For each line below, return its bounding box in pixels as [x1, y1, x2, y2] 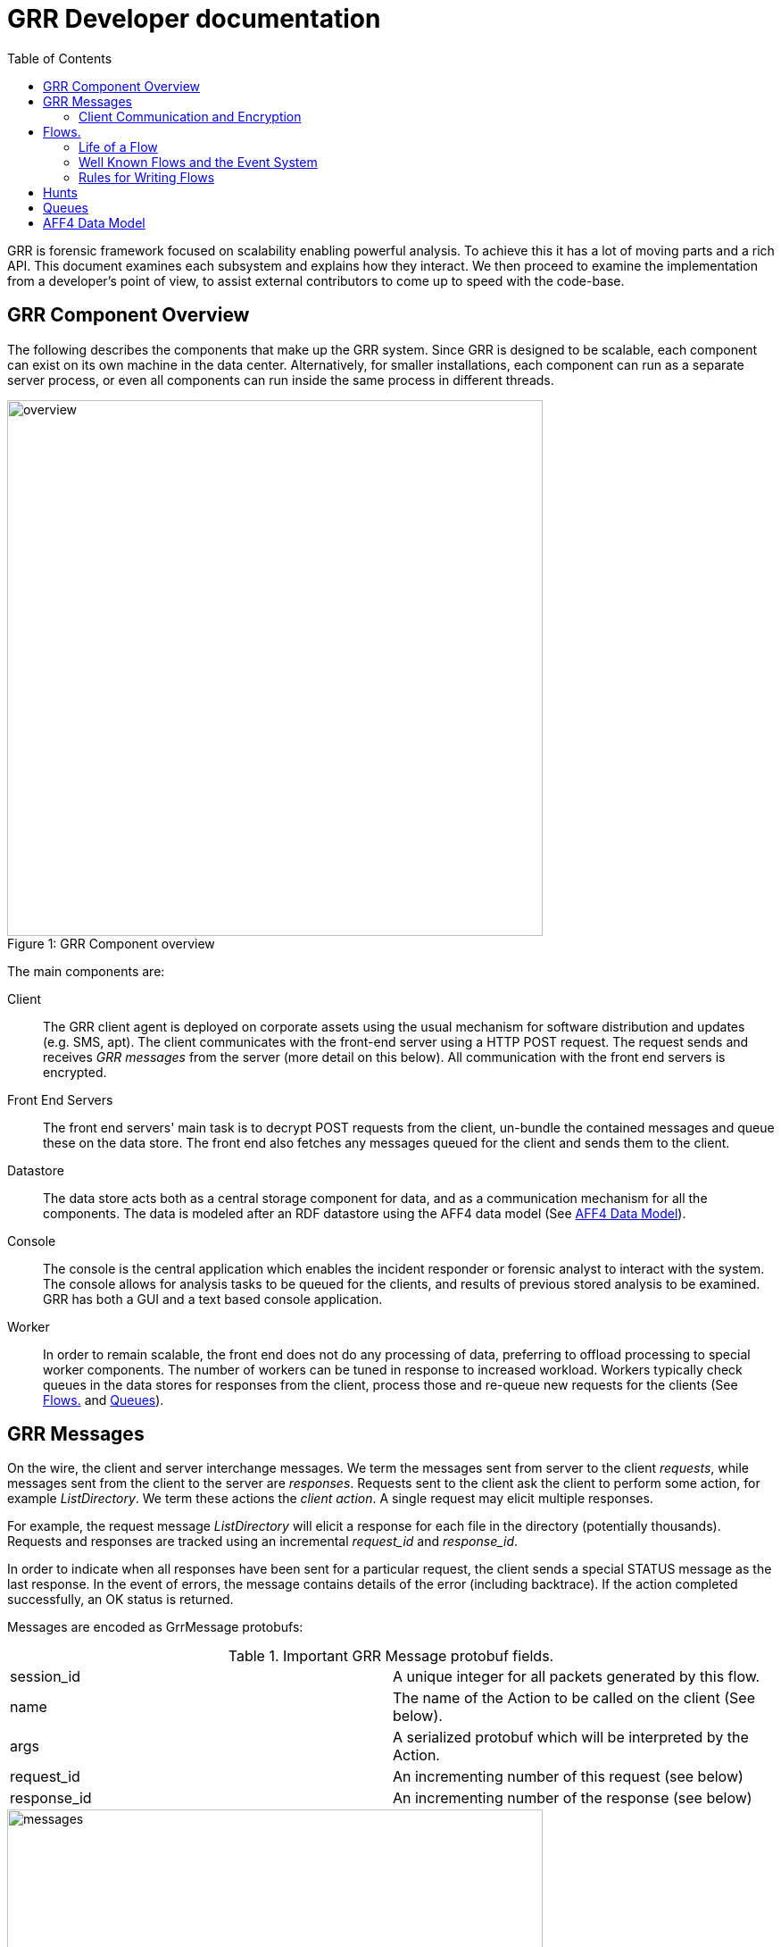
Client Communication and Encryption [79, 108, 302, 124]
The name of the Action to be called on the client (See [393, 1689, 755, 1708]
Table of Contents [7, 50, 112, 66]
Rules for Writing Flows [79, 169, 215, 185]
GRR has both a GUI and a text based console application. [43, 1291, 383, 1307]
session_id [10, 1667, 81, 1686]
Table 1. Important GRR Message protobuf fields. [228, 1647, 554, 1666]
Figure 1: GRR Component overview [7, 935, 215, 951]
